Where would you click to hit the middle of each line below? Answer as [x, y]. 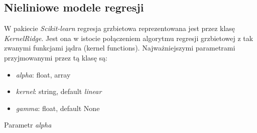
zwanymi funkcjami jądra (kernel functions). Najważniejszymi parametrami [120, 48]
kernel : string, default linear [59, 91]
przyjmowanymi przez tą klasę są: [56, 57]
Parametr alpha [28, 125]
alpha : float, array [43, 74]
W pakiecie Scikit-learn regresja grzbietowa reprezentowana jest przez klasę [120, 28]
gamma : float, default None [58, 108]
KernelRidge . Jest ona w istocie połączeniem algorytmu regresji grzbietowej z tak [129, 38]
